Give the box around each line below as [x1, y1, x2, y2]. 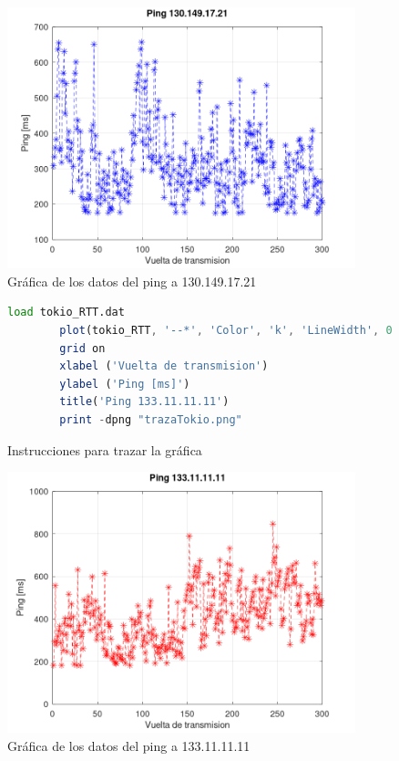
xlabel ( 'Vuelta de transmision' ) [59, 360, 269, 373]
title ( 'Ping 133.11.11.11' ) [59, 395, 230, 409]
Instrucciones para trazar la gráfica [7, 440, 202, 459]
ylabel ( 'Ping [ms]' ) [59, 377, 190, 391]
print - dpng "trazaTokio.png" [59, 412, 242, 426]
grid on [59, 341, 106, 355]
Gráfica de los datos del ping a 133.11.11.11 [7, 735, 251, 755]
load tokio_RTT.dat [7, 306, 125, 319]
